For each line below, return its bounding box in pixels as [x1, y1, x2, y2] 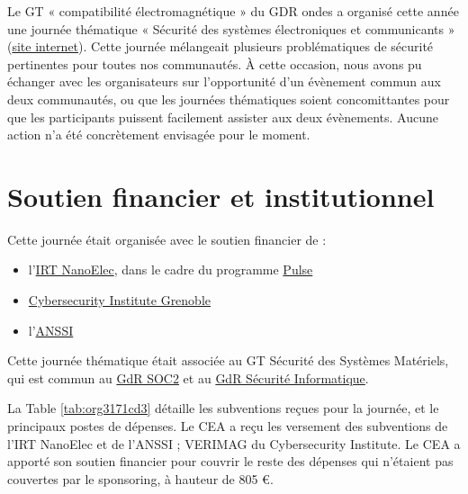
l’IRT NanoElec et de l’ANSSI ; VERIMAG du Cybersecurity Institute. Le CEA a [7, 434, 461, 453]
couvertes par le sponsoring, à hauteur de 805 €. [7, 469, 274, 488]
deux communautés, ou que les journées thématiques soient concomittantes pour [7, 89, 450, 108]
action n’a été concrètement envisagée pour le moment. [7, 125, 310, 144]
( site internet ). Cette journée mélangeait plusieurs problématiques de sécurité [7, 37, 434, 56]
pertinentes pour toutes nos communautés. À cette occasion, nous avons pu [7, 54, 422, 73]
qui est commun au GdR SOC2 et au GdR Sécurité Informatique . [7, 368, 369, 387]
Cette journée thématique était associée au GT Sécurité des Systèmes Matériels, [7, 351, 449, 370]
